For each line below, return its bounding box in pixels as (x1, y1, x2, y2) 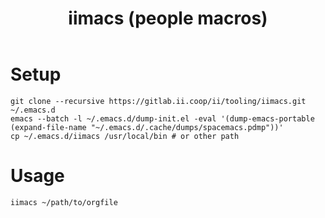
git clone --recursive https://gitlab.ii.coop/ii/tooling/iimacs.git (10, 96, 307, 106)
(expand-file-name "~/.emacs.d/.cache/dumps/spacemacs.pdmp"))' (10, 122, 284, 132)
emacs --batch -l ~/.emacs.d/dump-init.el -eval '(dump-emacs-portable (10, 113, 315, 124)
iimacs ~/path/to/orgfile (10, 197, 118, 207)
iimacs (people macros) (68, 7, 268, 30)
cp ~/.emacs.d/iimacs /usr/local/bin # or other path (10, 131, 240, 141)
